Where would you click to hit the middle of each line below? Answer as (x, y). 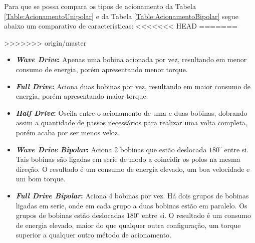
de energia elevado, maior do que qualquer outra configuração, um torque (128, 225)
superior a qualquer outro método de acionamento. (93, 235)
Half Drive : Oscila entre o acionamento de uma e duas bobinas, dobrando (132, 112)
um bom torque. (41, 179)
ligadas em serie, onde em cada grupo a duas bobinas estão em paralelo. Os (132, 205)
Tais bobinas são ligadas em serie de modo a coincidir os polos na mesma (128, 159)
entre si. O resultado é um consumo (196, 215)
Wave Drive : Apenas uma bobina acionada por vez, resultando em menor (131, 59)
